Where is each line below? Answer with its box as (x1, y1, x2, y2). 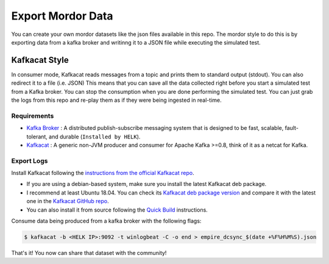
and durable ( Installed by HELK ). (49, 133, 141, 140)
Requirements (11, 112, 54, 120)
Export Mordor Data (11, 9, 113, 23)
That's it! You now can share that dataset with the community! (11, 249, 167, 256)
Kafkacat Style (11, 55, 69, 65)
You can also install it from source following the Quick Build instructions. (26, 206, 208, 213)
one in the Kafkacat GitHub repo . (26, 198, 109, 205)
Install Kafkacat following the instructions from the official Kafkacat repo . (11, 169, 194, 177)
